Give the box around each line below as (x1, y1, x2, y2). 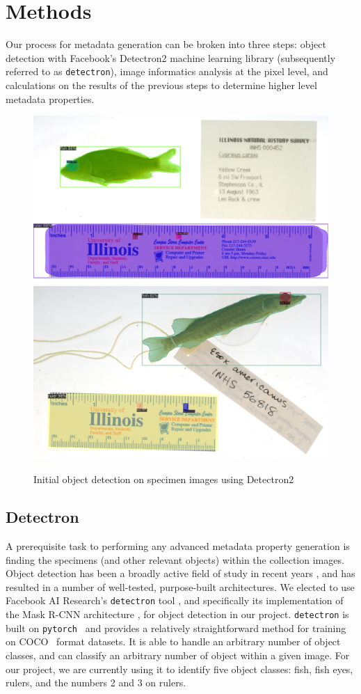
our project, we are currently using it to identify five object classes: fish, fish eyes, (6, 661, 353, 676)
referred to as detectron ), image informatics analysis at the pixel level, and (6, 64, 328, 79)
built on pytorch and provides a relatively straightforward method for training (6, 620, 346, 635)
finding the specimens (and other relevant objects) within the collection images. (6, 552, 344, 567)
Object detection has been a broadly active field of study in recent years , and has (6, 566, 355, 581)
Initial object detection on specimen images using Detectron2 (33, 472, 294, 487)
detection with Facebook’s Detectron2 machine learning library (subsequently (6, 50, 336, 65)
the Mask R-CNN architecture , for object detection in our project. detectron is (6, 607, 349, 621)
